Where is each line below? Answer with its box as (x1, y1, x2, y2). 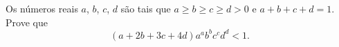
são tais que (120, 1, 171, 15)
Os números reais (6, 1, 78, 15)
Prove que (6, 15, 48, 29)
